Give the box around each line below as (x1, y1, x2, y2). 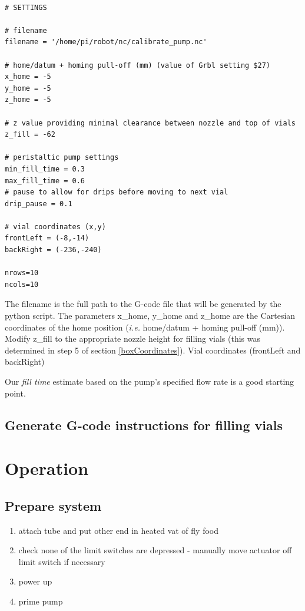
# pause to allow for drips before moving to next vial (5, 188, 228, 197)
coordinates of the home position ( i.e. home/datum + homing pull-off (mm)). (5, 321, 285, 333)
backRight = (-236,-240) (5, 246, 102, 255)
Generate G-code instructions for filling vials (5, 415, 283, 434)
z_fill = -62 (5, 130, 55, 139)
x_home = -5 (5, 72, 51, 81)
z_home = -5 (5, 95, 51, 104)
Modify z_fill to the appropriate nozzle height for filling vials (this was (5, 332, 260, 345)
